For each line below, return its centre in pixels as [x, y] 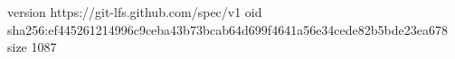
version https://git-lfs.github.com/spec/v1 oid [135, 12]
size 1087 [32, 47]
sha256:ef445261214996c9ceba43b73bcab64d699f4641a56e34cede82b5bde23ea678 [227, 29]
